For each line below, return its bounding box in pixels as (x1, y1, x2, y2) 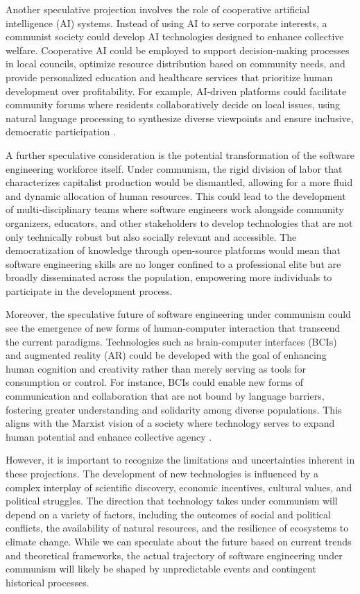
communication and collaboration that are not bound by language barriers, (6, 389, 325, 403)
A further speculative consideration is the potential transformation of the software (6, 147, 355, 162)
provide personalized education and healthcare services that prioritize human (6, 69, 333, 84)
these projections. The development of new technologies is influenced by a (6, 466, 319, 480)
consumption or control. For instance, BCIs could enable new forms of (6, 375, 304, 389)
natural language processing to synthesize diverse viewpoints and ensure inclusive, (6, 110, 354, 125)
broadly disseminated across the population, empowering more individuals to (6, 270, 332, 285)
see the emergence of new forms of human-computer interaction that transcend (6, 321, 341, 335)
